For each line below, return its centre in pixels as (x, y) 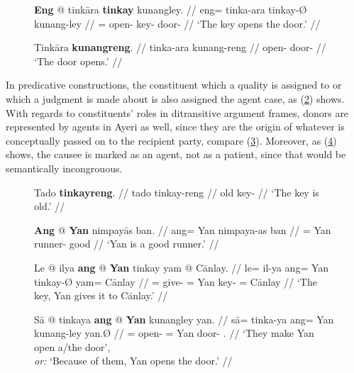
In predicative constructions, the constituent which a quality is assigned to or (174, 85)
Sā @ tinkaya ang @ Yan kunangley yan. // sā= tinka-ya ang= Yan (184, 319)
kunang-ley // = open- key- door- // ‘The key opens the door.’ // (177, 23)
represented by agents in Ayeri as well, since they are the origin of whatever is (175, 127)
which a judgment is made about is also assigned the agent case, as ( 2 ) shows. (175, 98)
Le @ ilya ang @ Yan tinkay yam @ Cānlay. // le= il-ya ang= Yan (182, 267)
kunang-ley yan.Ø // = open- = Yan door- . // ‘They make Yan (174, 333)
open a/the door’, (72, 346)
